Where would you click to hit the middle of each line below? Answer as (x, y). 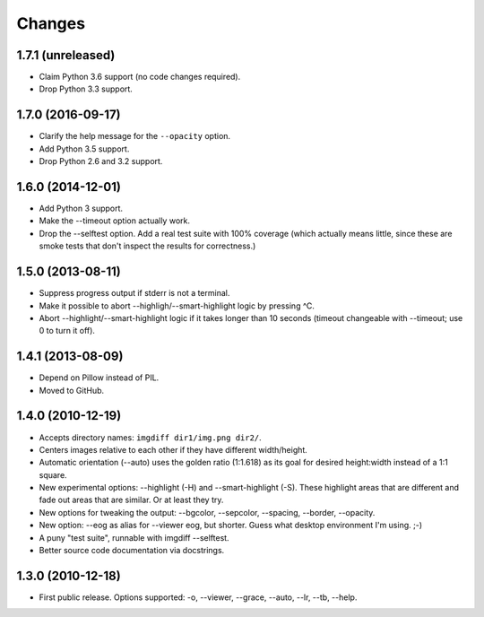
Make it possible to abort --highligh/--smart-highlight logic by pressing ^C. (177, 306)
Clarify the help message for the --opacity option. (135, 136)
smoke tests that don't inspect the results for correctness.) (147, 246)
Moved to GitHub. (72, 390)
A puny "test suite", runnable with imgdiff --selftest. (134, 537)
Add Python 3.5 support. (84, 149)
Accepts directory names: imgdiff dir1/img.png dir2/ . (150, 437)
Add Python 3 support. (81, 209)
